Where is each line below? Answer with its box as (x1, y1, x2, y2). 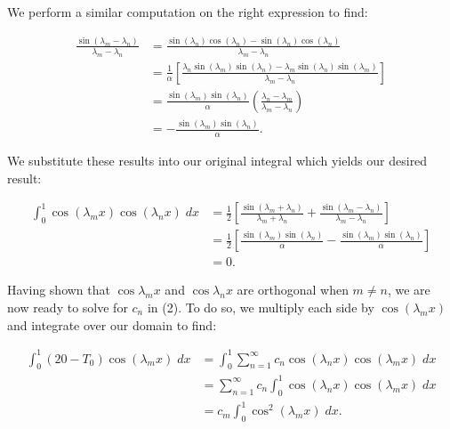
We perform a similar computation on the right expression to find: (7, 3, 368, 20)
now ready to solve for (7, 297, 128, 316)
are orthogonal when (237, 280, 349, 299)
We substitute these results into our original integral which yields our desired (7, 151, 428, 170)
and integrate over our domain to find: (7, 315, 217, 334)
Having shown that (7, 280, 110, 299)
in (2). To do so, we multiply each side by (147, 297, 374, 316)
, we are (387, 280, 430, 299)
